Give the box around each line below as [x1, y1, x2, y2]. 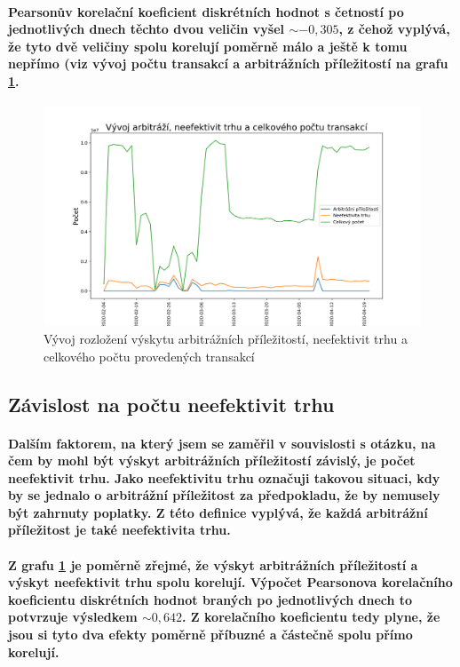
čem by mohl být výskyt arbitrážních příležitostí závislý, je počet [8, 451, 416, 470]
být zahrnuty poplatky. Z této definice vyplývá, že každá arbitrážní [8, 503, 428, 521]
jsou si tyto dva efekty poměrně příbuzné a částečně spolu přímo [8, 625, 413, 644]
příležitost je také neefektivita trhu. [8, 520, 231, 539]
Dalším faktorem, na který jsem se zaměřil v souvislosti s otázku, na [8, 433, 436, 452]
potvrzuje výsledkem [8, 607, 138, 626]
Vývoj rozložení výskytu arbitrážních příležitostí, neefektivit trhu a [44, 329, 408, 347]
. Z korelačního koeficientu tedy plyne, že [182, 607, 440, 626]
